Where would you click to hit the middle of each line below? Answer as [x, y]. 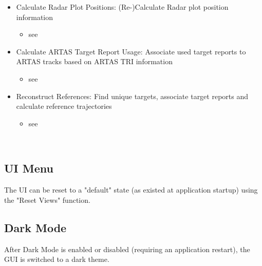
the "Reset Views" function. [47, 199]
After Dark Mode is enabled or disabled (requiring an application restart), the [127, 249]
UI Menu [29, 168]
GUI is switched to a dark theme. [57, 259]
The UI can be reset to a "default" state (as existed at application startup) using [131, 190]
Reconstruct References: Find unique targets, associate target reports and [132, 96]
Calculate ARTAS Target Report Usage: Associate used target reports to [131, 51]
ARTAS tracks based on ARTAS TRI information [94, 61]
